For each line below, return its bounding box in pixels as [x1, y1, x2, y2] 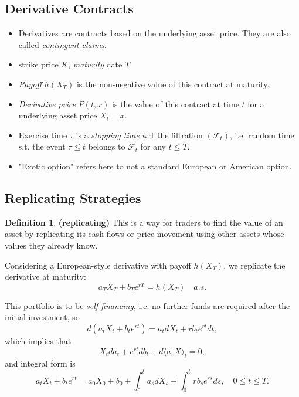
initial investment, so [5, 311, 80, 323]
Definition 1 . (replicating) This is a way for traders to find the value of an [5, 216, 283, 228]
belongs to [88, 140, 125, 152]
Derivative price [18, 97, 76, 110]
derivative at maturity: [5, 270, 86, 283]
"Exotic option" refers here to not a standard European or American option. [18, 160, 292, 172]
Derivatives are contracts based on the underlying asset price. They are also [18, 27, 291, 39]
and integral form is [5, 357, 76, 369]
